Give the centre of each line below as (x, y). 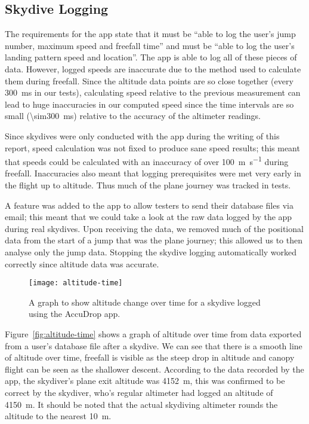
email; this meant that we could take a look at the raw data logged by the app (149, 217)
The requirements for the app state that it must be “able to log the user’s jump (150, 34)
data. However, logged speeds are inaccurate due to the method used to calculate (153, 68)
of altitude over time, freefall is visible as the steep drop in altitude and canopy (150, 357)
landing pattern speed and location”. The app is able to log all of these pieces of (151, 57)
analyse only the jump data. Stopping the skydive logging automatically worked (151, 251)
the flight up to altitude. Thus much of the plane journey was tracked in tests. (148, 184)
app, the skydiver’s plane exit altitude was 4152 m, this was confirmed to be (145, 381)
